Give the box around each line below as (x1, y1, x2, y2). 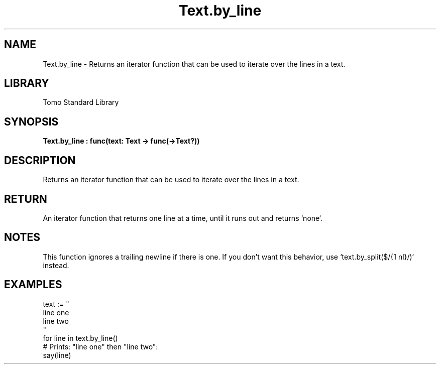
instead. (43, 261, 69, 270)
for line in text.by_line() (43, 333, 118, 342)
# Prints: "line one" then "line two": (43, 342, 158, 351)
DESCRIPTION (4, 154, 76, 167)
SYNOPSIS (4, 115, 59, 128)
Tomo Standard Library (43, 98, 119, 107)
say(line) (43, 350, 71, 359)
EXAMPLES (4, 278, 62, 291)
